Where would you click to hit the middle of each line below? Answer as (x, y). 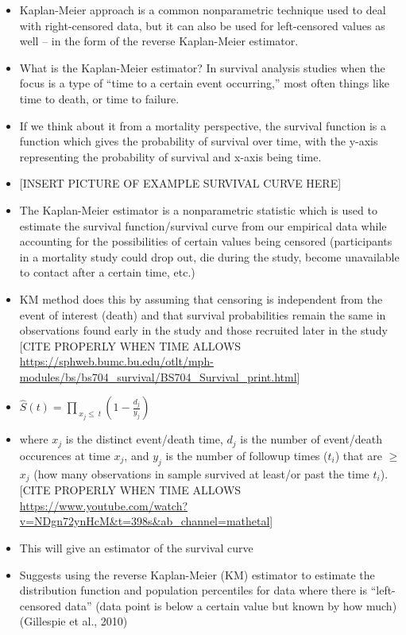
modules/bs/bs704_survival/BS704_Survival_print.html (158, 376)
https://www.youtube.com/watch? (104, 505)
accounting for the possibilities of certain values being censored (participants (206, 241)
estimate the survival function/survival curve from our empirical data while (203, 225)
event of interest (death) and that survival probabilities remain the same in (203, 314)
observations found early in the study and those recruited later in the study (203, 330)
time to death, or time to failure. (99, 98)
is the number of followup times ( (247, 455)
